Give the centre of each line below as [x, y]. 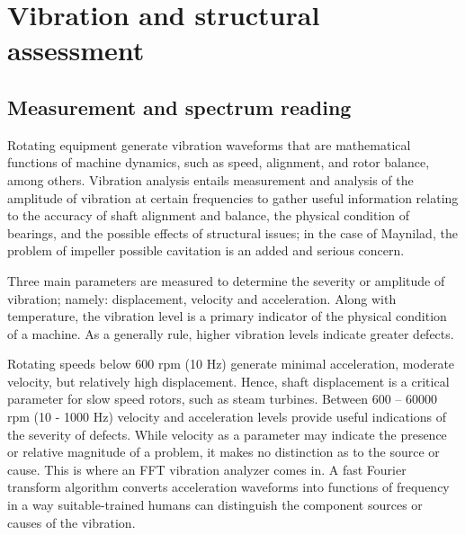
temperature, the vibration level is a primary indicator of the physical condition [227, 316]
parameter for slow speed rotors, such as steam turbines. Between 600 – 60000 [223, 399]
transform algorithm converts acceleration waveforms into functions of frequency [228, 487]
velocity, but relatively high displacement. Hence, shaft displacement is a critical [228, 381]
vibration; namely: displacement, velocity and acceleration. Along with [202, 298]
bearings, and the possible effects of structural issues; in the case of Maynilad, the [232, 232]
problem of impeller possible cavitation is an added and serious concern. [206, 250]
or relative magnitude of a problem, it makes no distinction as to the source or [224, 452]
